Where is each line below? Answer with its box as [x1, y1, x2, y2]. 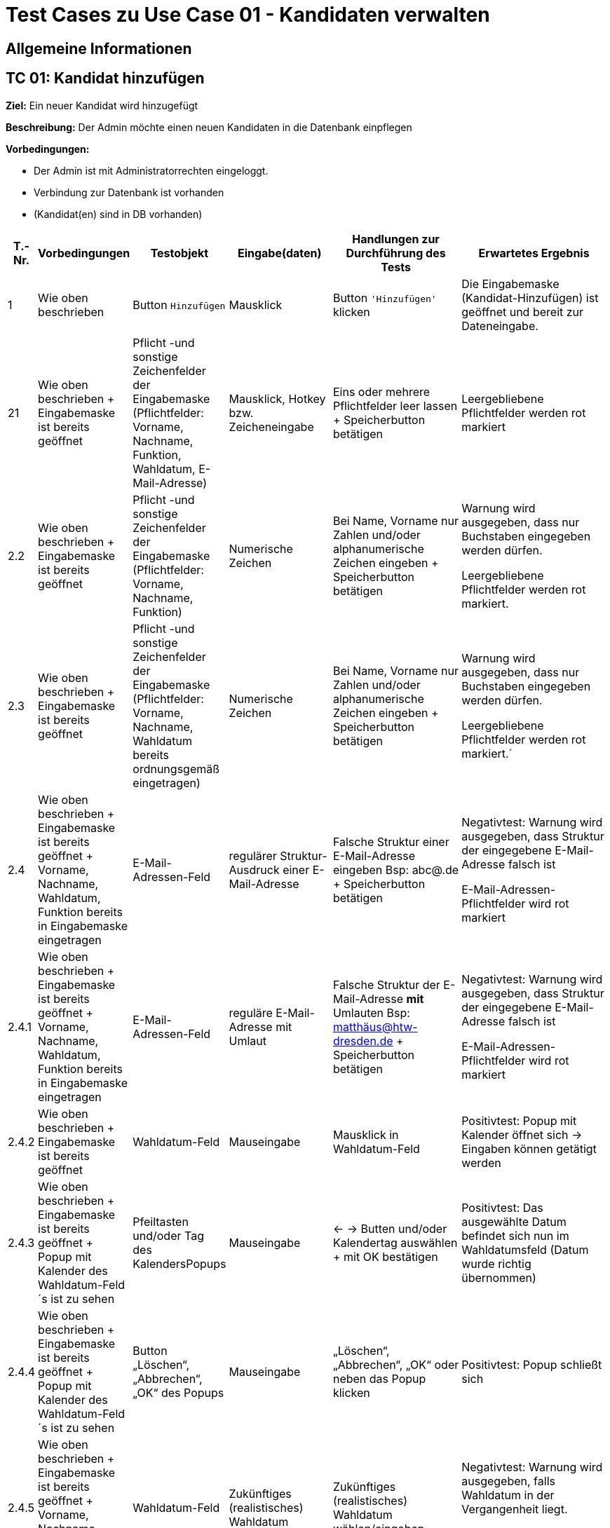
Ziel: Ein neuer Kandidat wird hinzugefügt [6, 99, 198, 111]
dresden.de [332, 1033, 393, 1048]
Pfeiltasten [133, 1214, 189, 1229]
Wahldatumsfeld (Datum [461, 1242, 589, 1257]
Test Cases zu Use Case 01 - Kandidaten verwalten [6, 3, 490, 27]
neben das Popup [332, 1371, 426, 1386]
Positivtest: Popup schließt [461, 1357, 602, 1372]
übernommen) [461, 1270, 536, 1285]
